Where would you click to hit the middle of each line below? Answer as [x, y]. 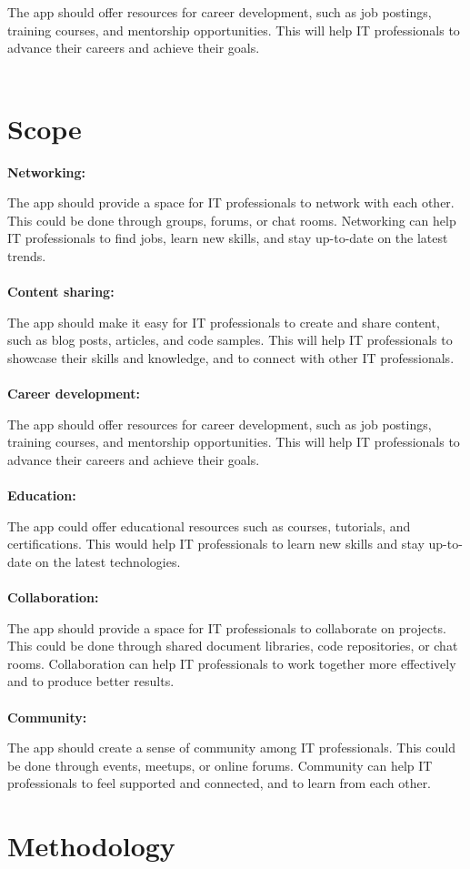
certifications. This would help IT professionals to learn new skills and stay [216, 544]
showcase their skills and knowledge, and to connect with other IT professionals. [231, 357]
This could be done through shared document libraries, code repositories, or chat [233, 646]
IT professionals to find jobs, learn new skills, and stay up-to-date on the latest [228, 238]
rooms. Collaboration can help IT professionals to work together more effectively [232, 663]
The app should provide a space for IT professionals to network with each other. [231, 202]
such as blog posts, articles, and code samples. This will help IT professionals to [230, 340]
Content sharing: [61, 292]
